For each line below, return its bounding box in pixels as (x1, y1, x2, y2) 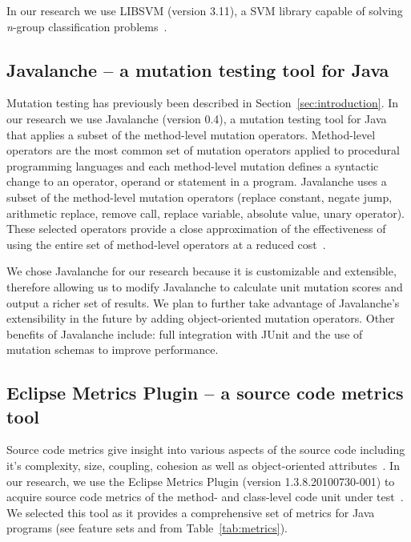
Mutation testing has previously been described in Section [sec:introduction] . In (6, 94, 399, 111)
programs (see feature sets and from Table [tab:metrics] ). (6, 520, 288, 536)
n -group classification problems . (6, 18, 167, 34)
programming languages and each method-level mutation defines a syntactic (6, 157, 379, 174)
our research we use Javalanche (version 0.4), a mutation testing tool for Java (6, 110, 387, 126)
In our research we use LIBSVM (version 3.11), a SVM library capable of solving (6, 2, 403, 18)
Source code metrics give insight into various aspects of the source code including (6, 441, 405, 458)
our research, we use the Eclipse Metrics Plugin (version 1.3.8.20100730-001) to (6, 472, 395, 489)
